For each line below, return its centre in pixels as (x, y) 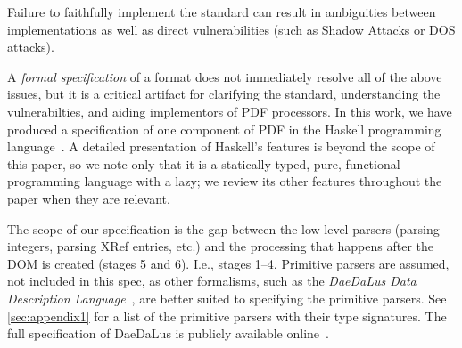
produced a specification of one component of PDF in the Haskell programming (224, 129)
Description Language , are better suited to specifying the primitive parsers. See (227, 298)
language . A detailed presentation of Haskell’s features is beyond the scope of (221, 146)
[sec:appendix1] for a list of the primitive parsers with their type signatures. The (227, 316)
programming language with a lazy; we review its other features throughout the (225, 181)
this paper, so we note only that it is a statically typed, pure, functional (204, 163)
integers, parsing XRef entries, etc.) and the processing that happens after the (221, 246)
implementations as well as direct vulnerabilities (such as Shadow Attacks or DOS (231, 29)
